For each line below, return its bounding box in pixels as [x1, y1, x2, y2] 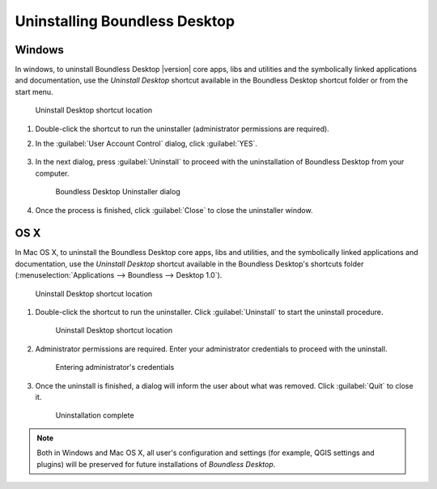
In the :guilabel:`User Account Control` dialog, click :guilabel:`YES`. [35, 138, 258, 149]
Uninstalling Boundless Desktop [15, 12, 235, 30]
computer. [35, 168, 70, 178]
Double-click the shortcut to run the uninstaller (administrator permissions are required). [35, 124, 329, 134]
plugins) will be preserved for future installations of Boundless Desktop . [36, 459, 276, 469]
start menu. [15, 87, 53, 96]
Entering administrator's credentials [55, 363, 175, 372]
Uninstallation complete [55, 410, 134, 420]
